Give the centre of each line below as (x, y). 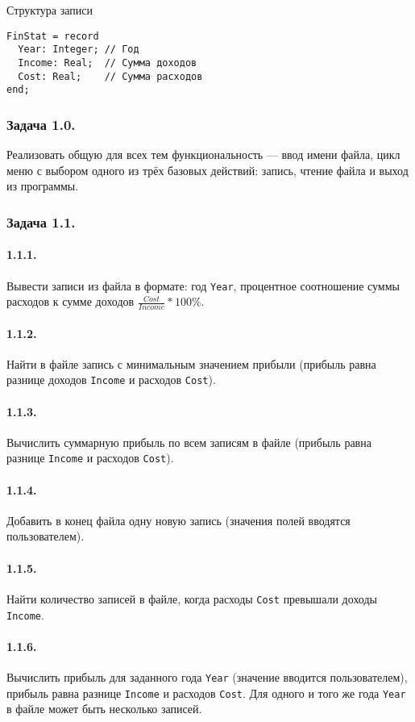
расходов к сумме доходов (71, 301)
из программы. (43, 186)
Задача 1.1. (41, 221)
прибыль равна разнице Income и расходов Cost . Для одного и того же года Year (206, 693)
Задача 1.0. (41, 124)
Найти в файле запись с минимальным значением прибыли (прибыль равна (191, 363)
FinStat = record (53, 36)
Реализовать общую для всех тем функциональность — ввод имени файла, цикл (203, 154)
